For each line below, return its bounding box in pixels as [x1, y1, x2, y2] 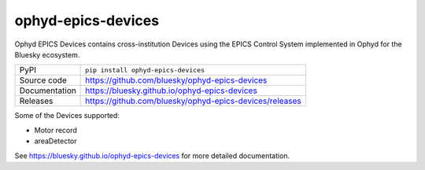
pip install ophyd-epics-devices [85, 65, 205, 74]
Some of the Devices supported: [14, 111, 120, 120]
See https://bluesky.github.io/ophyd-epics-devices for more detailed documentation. [14, 150, 290, 161]
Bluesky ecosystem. [14, 50, 80, 59]
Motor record [34, 125, 78, 135]
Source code [19, 75, 67, 86]
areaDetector [34, 136, 78, 146]
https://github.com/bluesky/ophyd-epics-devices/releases [85, 95, 302, 106]
